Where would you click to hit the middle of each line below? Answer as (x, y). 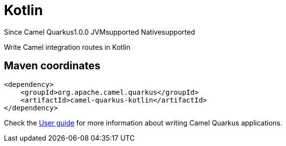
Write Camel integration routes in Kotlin (67, 47)
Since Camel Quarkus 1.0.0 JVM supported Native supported (100, 32)
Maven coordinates (52, 66)
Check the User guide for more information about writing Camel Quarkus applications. (143, 123)
